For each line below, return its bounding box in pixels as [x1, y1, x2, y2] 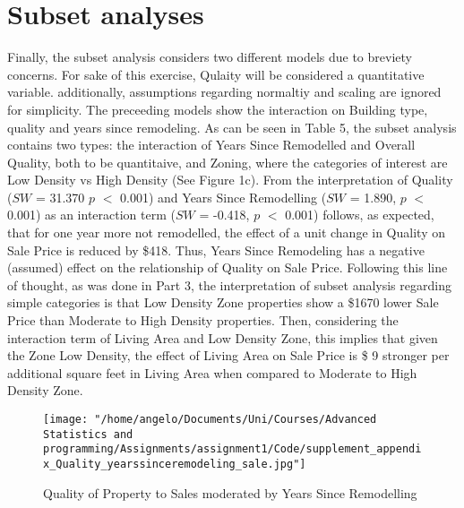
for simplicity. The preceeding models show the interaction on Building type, [7, 99, 428, 118]
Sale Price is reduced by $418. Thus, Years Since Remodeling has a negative [7, 240, 425, 259]
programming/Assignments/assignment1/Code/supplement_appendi [43, 443, 422, 456]
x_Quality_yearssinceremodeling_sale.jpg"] [43, 457, 306, 470]
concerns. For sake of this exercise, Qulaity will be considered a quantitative [7, 65, 425, 83]
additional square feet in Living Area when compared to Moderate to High [7, 363, 417, 382]
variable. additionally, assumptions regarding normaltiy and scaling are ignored [7, 82, 442, 101]
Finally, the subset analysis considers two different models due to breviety [7, 47, 412, 66]
